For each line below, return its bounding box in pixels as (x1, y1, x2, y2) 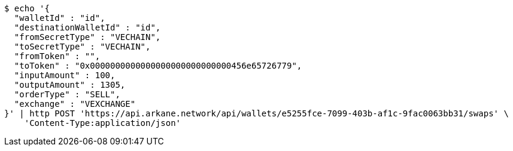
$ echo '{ (4, 4, 50, 13)
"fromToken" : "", (14, 51, 101, 61)
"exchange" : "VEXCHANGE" (14, 99, 136, 109)
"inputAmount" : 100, (14, 70, 116, 80)
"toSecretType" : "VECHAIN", (14, 42, 151, 51)
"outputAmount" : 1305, (14, 80, 126, 90)
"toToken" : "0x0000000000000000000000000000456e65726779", (14, 61, 302, 70)
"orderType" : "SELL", (14, 90, 120, 99)
